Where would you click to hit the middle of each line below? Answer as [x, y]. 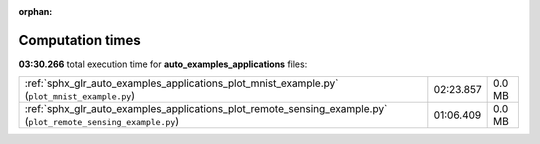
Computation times [79, 40]
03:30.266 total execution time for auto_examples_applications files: [163, 64]
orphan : [35, 11]
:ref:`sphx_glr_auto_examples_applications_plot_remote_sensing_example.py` [206, 109]
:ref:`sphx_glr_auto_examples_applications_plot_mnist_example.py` [181, 83]
